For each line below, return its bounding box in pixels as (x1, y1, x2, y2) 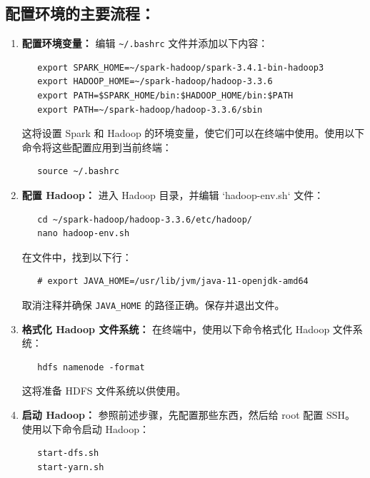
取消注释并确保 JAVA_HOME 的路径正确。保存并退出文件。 (21, 297, 285, 312)
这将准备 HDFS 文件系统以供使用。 (21, 383, 186, 398)
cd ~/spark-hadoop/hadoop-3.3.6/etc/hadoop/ (37, 214, 252, 225)
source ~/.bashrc (37, 166, 119, 177)
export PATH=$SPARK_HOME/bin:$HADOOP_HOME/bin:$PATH (37, 91, 294, 101)
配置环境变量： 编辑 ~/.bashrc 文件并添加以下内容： (21, 36, 269, 51)
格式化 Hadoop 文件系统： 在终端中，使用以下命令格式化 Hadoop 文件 (21, 321, 353, 336)
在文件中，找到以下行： (21, 249, 132, 264)
